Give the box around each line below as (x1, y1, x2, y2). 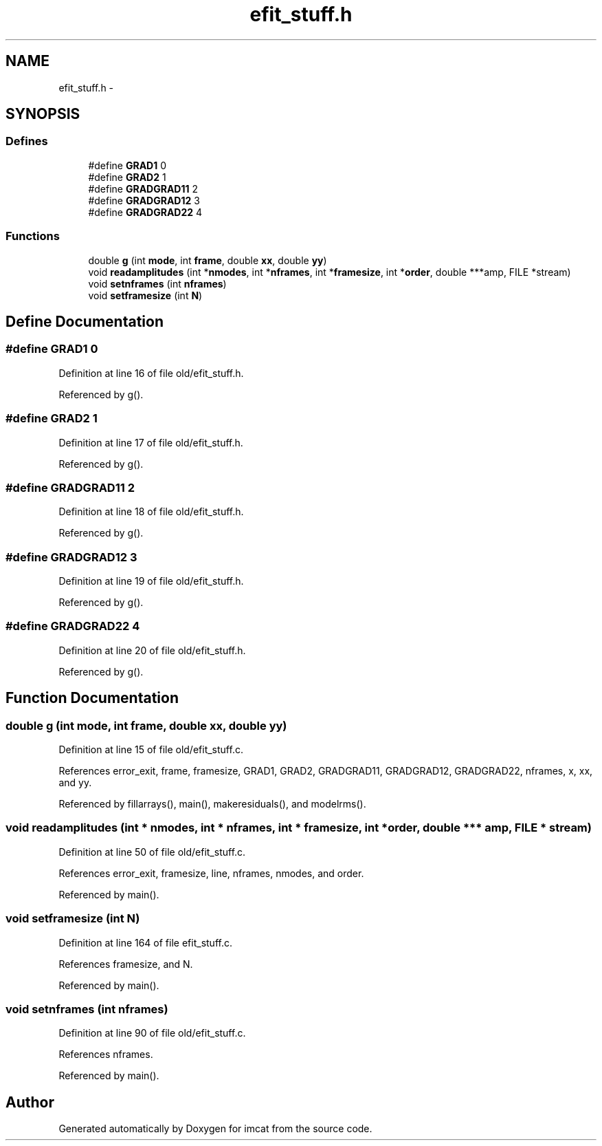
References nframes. (58, 1048, 153, 1061)
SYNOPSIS (5, 105, 80, 123)
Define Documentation (5, 312, 164, 330)
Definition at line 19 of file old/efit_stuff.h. (58, 575, 244, 587)
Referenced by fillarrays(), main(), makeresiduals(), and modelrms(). (58, 798, 366, 810)
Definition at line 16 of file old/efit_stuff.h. (58, 367, 244, 379)
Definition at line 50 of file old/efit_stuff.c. (58, 845, 246, 858)
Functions (5, 229, 60, 244)
